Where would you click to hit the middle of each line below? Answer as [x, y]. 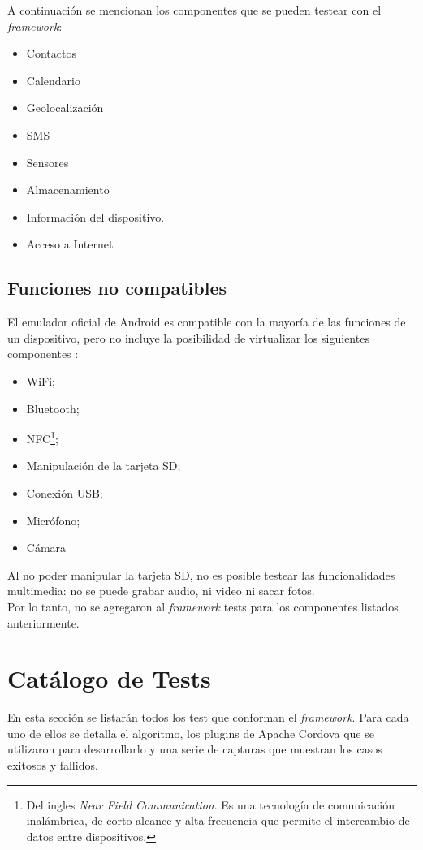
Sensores [47, 162]
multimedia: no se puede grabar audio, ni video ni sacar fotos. [161, 591]
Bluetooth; [53, 408]
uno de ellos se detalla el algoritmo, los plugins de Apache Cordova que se [191, 733]
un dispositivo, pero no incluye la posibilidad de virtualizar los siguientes [188, 337]
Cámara [46, 548]
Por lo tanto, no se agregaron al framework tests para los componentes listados [203, 606]
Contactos [51, 53]
